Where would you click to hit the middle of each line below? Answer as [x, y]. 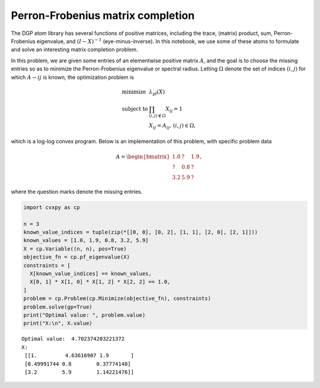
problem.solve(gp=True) [58, 307]
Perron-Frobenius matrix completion [103, 15]
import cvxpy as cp [52, 207]
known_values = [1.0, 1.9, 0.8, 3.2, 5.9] [86, 241]
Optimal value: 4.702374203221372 [73, 339]
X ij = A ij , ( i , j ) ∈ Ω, [172, 126]
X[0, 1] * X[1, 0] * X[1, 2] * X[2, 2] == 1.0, [100, 282]
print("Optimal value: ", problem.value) [84, 315]
